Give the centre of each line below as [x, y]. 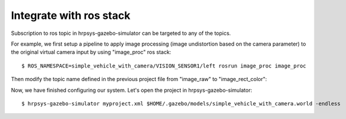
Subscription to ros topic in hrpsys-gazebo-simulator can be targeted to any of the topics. [121, 33]
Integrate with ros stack [71, 15]
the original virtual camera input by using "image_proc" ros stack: [91, 52]
